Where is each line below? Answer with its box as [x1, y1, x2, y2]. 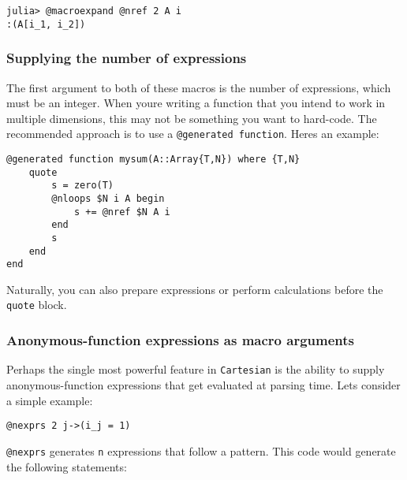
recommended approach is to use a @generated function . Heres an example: [6, 125, 379, 142]
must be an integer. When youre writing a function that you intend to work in [6, 95, 386, 111]
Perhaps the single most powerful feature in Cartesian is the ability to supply [6, 361, 385, 378]
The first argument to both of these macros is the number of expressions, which [6, 79, 391, 95]
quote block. [6, 296, 67, 313]
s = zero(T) [51, 180, 114, 192]
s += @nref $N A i [73, 206, 170, 218]
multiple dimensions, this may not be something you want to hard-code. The [6, 110, 377, 126]
